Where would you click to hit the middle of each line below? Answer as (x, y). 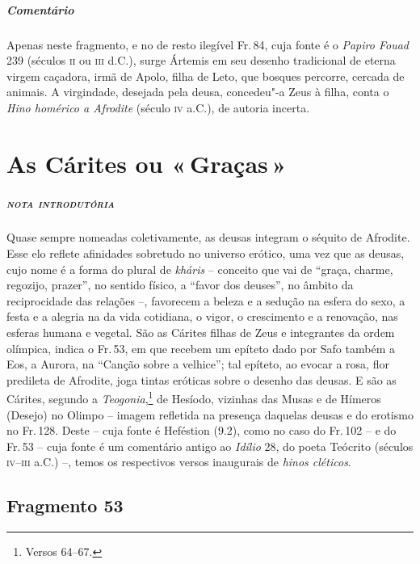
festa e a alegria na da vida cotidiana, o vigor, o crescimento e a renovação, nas (202, 316)
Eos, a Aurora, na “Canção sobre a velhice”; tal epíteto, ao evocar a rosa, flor (198, 364)
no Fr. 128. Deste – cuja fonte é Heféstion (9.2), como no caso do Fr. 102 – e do (202, 430)
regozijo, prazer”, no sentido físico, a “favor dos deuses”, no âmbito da (180, 285)
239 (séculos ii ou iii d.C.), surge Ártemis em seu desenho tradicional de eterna (201, 60)
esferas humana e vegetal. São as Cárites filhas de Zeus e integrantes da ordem (201, 333)
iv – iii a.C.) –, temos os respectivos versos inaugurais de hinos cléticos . (179, 462)
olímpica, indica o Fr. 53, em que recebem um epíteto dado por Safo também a (201, 348)
